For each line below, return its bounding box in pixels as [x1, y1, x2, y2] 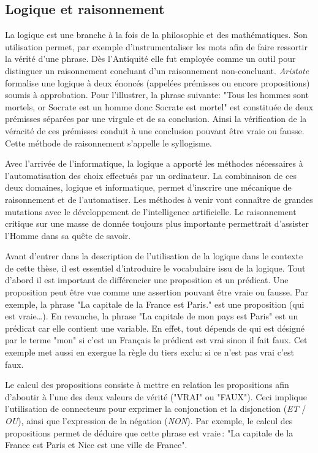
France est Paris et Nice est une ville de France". [5, 438, 187, 451]
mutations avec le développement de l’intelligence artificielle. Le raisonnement [5, 205, 297, 218]
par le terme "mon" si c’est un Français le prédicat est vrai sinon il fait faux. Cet [5, 333, 308, 346]
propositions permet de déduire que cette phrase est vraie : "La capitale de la [5, 426, 293, 439]
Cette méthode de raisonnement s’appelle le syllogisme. [5, 136, 212, 149]
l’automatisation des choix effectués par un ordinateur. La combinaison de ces [5, 169, 297, 181]
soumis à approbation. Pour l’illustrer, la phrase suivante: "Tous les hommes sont [5, 88, 309, 101]
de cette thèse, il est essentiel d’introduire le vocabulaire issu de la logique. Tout [5, 261, 306, 274]
